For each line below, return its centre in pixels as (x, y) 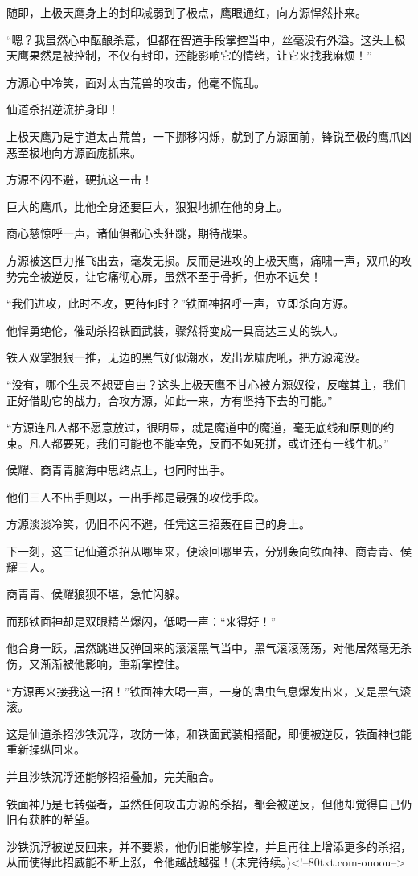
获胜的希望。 (62, 819)
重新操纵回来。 (46, 749)
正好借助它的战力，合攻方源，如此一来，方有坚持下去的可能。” (170, 400)
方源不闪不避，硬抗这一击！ (80, 179)
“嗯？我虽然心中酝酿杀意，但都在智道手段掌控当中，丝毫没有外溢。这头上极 (206, 39)
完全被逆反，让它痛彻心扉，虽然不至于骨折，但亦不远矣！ (169, 276)
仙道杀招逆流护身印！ (63, 109)
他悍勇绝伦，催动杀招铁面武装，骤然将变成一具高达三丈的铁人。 (175, 330)
